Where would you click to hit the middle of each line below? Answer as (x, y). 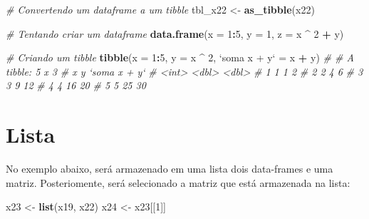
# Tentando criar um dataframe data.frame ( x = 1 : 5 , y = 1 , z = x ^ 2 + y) (175, 33)
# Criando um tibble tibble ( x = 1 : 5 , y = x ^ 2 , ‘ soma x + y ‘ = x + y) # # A (180, 57)
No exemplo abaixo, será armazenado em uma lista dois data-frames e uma (170, 169)
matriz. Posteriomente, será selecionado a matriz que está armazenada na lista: (178, 182)
